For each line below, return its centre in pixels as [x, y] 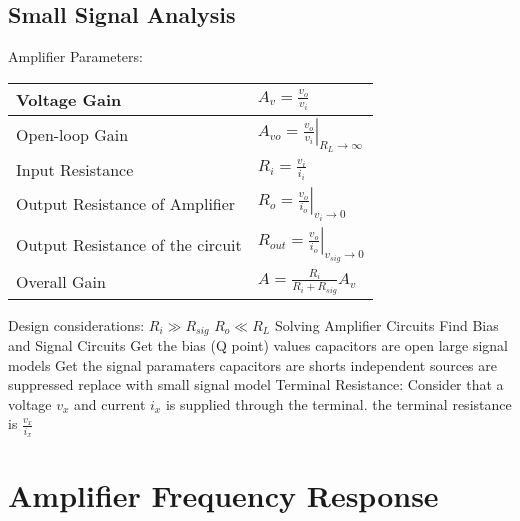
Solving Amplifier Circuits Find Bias [386, 324]
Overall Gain [61, 282]
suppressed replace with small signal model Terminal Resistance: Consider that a [256, 384]
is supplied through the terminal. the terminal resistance [338, 403]
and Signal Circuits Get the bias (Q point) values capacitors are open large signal [258, 345]
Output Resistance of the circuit [129, 245]
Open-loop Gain [72, 135]
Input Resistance [75, 169]
